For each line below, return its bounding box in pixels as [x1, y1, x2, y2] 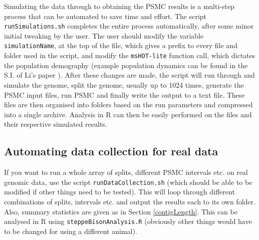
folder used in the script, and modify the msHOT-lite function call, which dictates [4, 50, 255, 61]
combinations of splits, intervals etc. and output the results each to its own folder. [4, 196, 255, 206]
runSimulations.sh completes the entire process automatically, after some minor [4, 21, 254, 31]
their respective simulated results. [4, 119, 107, 129]
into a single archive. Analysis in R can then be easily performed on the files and [4, 109, 252, 119]
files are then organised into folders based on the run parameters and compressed [4, 99, 253, 110]
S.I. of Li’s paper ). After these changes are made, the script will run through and [4, 70, 255, 80]
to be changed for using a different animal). [4, 225, 137, 236]
